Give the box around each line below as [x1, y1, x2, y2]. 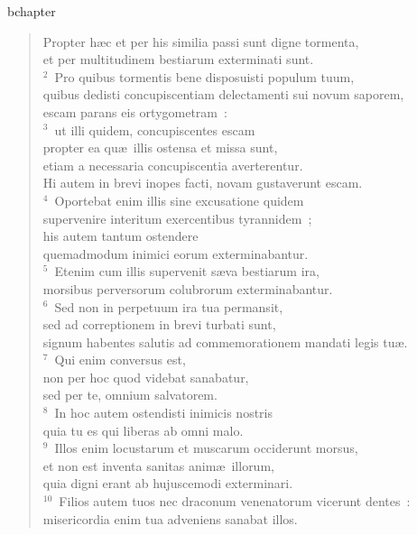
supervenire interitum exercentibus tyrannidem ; [42, 208, 312, 227]
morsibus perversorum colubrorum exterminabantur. [42, 279, 333, 298]
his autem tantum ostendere [42, 226, 199, 245]
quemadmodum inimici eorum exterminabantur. [42, 244, 309, 263]
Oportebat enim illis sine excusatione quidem [54, 190, 304, 209]
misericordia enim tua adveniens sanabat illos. [42, 509, 298, 528]
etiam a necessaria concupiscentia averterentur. [42, 155, 303, 174]
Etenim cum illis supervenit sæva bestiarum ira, [54, 262, 320, 281]
